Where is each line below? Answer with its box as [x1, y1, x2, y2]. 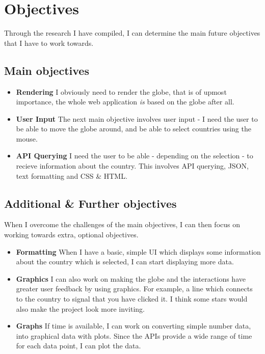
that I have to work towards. [4, 37, 94, 48]
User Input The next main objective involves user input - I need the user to [16, 113, 258, 124]
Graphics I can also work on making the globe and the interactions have [16, 273, 246, 284]
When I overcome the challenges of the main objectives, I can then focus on [4, 219, 240, 230]
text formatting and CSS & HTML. [16, 170, 127, 181]
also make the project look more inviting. [16, 303, 145, 314]
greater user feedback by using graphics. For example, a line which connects [16, 283, 253, 294]
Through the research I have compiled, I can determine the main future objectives [4, 28, 260, 38]
